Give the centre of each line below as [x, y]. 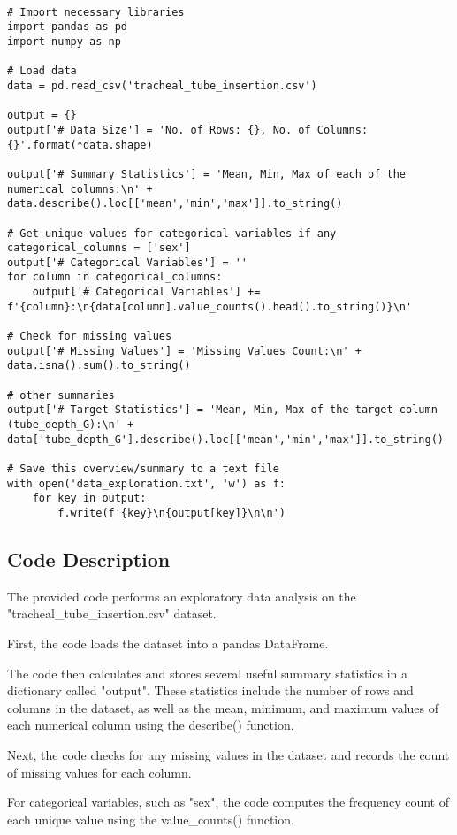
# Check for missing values [90, 337]
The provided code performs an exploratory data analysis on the [182, 596]
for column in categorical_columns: [115, 277]
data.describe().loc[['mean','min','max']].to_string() [175, 204]
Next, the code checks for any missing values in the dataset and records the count [228, 754]
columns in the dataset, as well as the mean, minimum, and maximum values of [223, 707]
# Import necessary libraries [96, 12]
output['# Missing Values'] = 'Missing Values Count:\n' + [184, 351]
